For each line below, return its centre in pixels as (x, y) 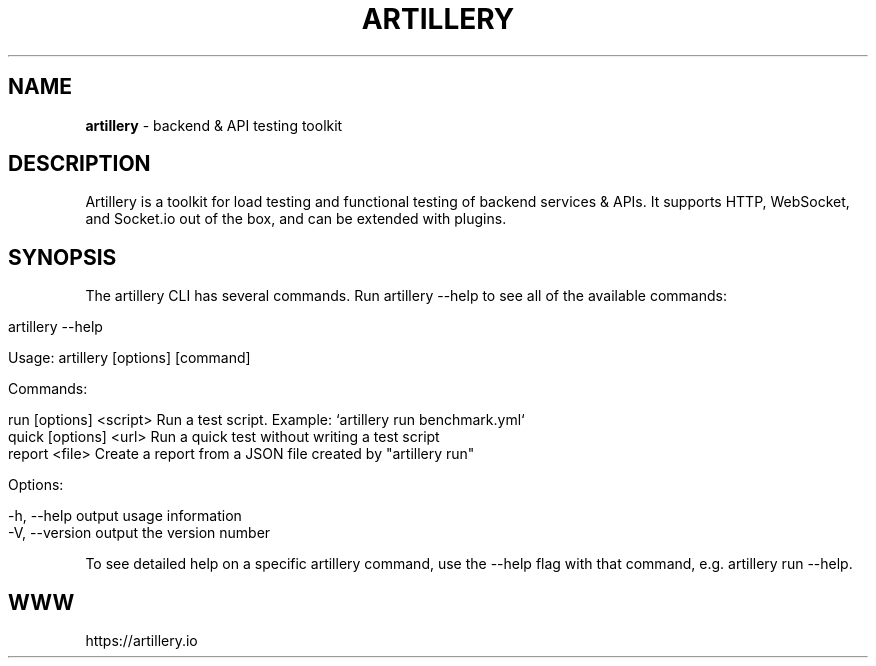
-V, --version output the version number (139, 533)
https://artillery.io (141, 641)
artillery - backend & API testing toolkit (214, 125)
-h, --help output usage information (125, 516)
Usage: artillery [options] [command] (129, 358)
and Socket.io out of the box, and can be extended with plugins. (296, 219)
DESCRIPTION (79, 164)
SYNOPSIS (62, 257)
